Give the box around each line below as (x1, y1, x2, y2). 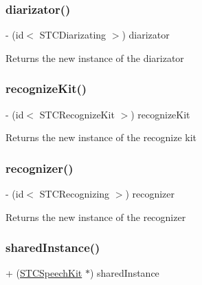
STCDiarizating (39, 28, 106, 42)
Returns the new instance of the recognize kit (5, 130, 197, 145)
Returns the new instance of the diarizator (5, 50, 184, 65)
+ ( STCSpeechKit (5, 266, 82, 280)
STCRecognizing (39, 187, 110, 201)
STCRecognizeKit (39, 107, 115, 121)
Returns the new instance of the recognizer (5, 209, 186, 224)
